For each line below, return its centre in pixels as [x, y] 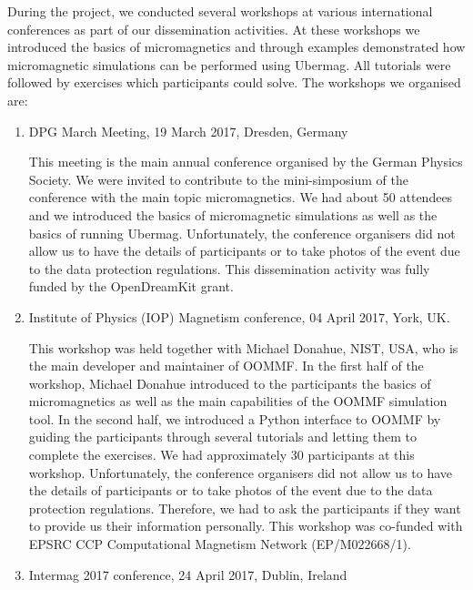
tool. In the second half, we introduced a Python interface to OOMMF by [235, 418]
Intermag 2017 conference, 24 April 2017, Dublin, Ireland [188, 574]
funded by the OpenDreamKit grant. [131, 286]
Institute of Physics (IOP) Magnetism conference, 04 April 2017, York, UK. [239, 316]
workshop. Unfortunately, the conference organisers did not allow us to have [241, 472]
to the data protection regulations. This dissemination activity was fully [229, 268]
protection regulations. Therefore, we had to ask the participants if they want [245, 508]
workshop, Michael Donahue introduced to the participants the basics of [230, 383]
